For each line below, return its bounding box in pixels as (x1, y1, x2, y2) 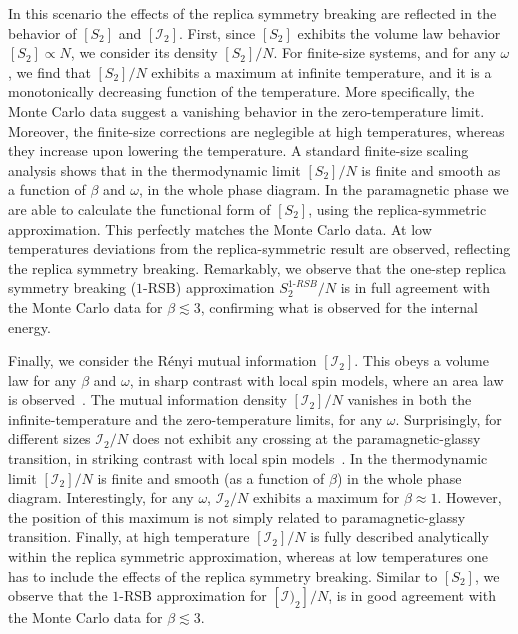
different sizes (8, 428, 91, 449)
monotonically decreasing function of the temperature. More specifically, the (8, 81, 475, 102)
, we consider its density (70, 42, 218, 63)
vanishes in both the (347, 389, 472, 410)
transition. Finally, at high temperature (8, 526, 250, 547)
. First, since (179, 22, 256, 43)
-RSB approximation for (119, 585, 267, 606)
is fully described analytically (310, 526, 489, 547)
